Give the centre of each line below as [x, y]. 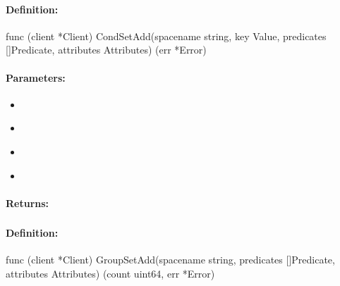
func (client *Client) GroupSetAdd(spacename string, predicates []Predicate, [170, 260]
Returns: [28, 203]
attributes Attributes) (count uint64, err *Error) [110, 274]
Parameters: [36, 77]
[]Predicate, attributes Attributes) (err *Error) [106, 50]
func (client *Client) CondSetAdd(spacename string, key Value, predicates [166, 36]
